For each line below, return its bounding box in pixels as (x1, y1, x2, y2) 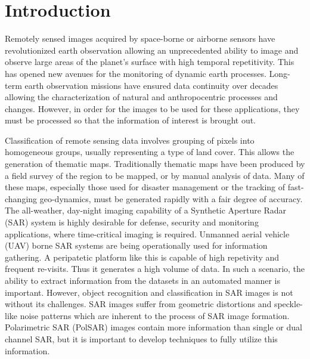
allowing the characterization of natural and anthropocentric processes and (5, 91, 278, 103)
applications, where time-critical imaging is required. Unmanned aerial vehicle (5, 227, 290, 240)
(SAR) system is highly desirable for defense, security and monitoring (5, 216, 259, 228)
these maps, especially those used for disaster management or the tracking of (5, 181, 286, 193)
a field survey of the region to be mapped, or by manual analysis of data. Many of (5, 169, 305, 181)
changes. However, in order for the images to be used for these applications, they (5, 102, 300, 114)
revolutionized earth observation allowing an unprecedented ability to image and (5, 44, 299, 56)
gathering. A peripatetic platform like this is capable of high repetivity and (5, 250, 280, 263)
